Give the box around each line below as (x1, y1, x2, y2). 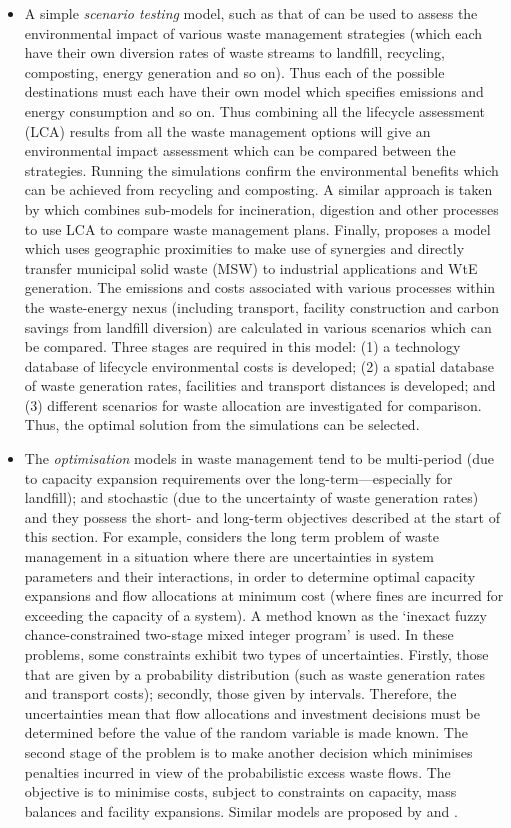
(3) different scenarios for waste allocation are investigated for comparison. (24, 394, 482, 415)
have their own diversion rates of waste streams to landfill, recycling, (24, 42, 445, 63)
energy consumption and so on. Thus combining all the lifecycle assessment (24, 100, 486, 121)
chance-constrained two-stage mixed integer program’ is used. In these (24, 624, 454, 645)
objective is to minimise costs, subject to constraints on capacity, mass (24, 781, 457, 802)
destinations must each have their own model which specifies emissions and (24, 81, 484, 102)
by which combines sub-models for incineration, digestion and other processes (24, 198, 499, 219)
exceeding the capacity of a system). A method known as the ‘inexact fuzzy (24, 604, 487, 625)
